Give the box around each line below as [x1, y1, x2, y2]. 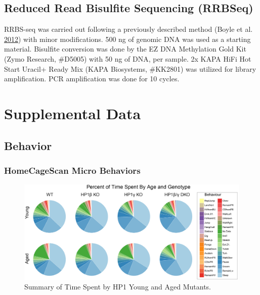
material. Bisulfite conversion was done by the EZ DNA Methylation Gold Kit [4, 43, 246, 54]
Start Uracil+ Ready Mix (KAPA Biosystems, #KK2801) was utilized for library [4, 63, 256, 74]
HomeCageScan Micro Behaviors [4, 164, 141, 176]
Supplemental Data [4, 103, 141, 123]
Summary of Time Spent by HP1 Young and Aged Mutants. [24, 281, 211, 292]
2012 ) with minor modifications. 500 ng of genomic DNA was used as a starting [4, 33, 251, 44]
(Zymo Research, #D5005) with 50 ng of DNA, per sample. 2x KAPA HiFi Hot [4, 53, 251, 64]
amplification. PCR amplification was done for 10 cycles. [4, 73, 180, 84]
